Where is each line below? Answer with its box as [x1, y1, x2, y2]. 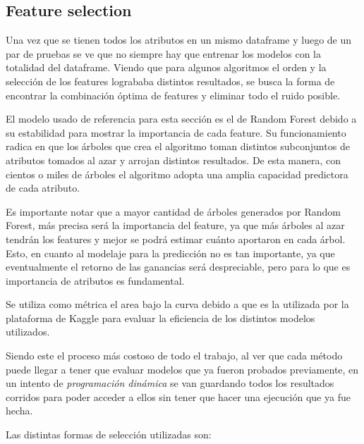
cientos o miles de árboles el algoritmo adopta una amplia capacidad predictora [6, 166, 348, 181]
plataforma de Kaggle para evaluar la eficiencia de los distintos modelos [6, 310, 315, 325]
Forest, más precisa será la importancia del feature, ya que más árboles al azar [6, 218, 345, 233]
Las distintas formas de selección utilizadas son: [6, 427, 212, 442]
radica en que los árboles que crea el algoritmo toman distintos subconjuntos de [6, 139, 350, 154]
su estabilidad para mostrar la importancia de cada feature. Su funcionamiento [6, 125, 346, 140]
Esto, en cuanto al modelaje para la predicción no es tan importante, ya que [6, 245, 335, 260]
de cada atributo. [6, 180, 80, 195]
